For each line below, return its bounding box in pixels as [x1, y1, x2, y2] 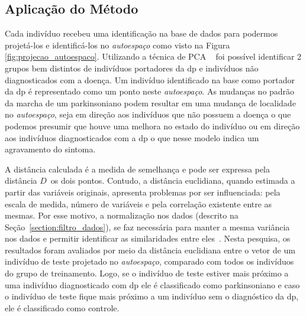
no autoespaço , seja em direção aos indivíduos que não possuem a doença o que [5, 108, 291, 120]
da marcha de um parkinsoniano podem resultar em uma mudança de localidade [5, 96, 296, 109]
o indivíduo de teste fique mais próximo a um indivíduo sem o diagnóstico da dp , [5, 290, 299, 302]
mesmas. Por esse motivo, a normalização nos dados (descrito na [5, 209, 239, 221]
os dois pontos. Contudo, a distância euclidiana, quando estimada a [50, 174, 295, 187]
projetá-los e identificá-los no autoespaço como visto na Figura [5, 38, 230, 51]
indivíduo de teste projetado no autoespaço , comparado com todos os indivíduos [5, 255, 294, 268]
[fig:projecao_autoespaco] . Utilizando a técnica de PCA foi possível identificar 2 [5, 50, 302, 63]
